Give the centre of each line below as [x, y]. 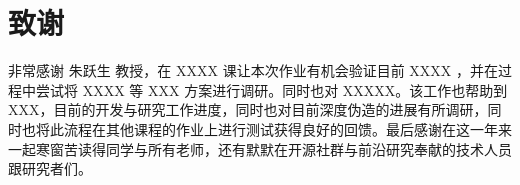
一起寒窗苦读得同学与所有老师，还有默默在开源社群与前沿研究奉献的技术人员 [260, 148]
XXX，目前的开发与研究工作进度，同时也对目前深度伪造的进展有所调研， [248, 109]
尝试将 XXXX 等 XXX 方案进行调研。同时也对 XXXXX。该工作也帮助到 [271, 89]
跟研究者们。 [50, 168]
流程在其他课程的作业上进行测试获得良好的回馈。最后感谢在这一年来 [287, 128]
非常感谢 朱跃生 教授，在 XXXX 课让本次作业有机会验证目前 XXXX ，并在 [253, 70]
